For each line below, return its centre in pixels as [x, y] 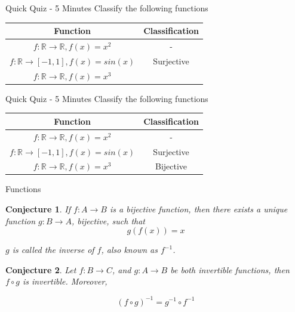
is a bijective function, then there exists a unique [199, 209]
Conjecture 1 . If [38, 209]
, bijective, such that [108, 220]
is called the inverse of [53, 250]
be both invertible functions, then [230, 269]
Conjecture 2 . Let [41, 269]
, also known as [129, 250]
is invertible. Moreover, [65, 281]
